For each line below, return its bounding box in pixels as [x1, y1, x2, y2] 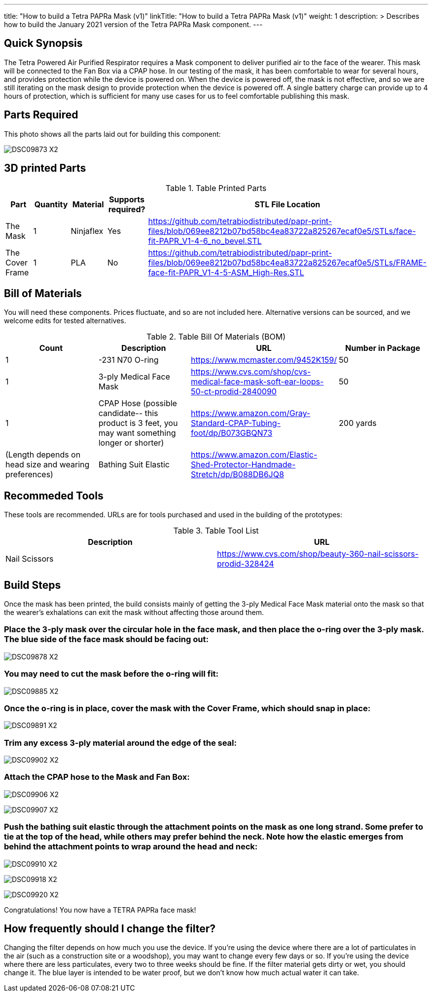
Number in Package [345, 343, 420, 353]
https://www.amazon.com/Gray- [190, 408, 311, 419]
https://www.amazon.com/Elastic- [190, 450, 318, 460]
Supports [109, 194, 145, 204]
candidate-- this [98, 408, 158, 419]
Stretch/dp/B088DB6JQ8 [190, 469, 284, 480]
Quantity [34, 199, 68, 209]
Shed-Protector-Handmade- [190, 460, 296, 470]
